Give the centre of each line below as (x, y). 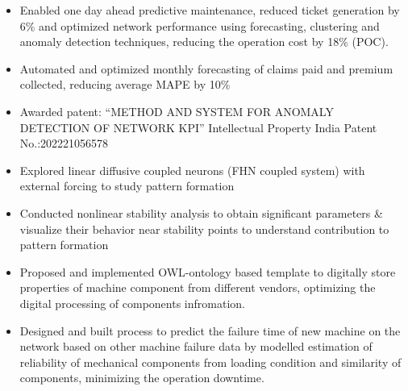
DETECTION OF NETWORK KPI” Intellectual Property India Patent (198, 127)
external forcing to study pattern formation (127, 186)
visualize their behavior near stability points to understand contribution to (204, 229)
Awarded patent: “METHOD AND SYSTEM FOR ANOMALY (177, 111)
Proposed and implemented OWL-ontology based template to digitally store (208, 271)
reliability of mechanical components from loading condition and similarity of (210, 362)
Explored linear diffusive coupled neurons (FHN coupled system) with (192, 170)
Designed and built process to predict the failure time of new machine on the (210, 330)
